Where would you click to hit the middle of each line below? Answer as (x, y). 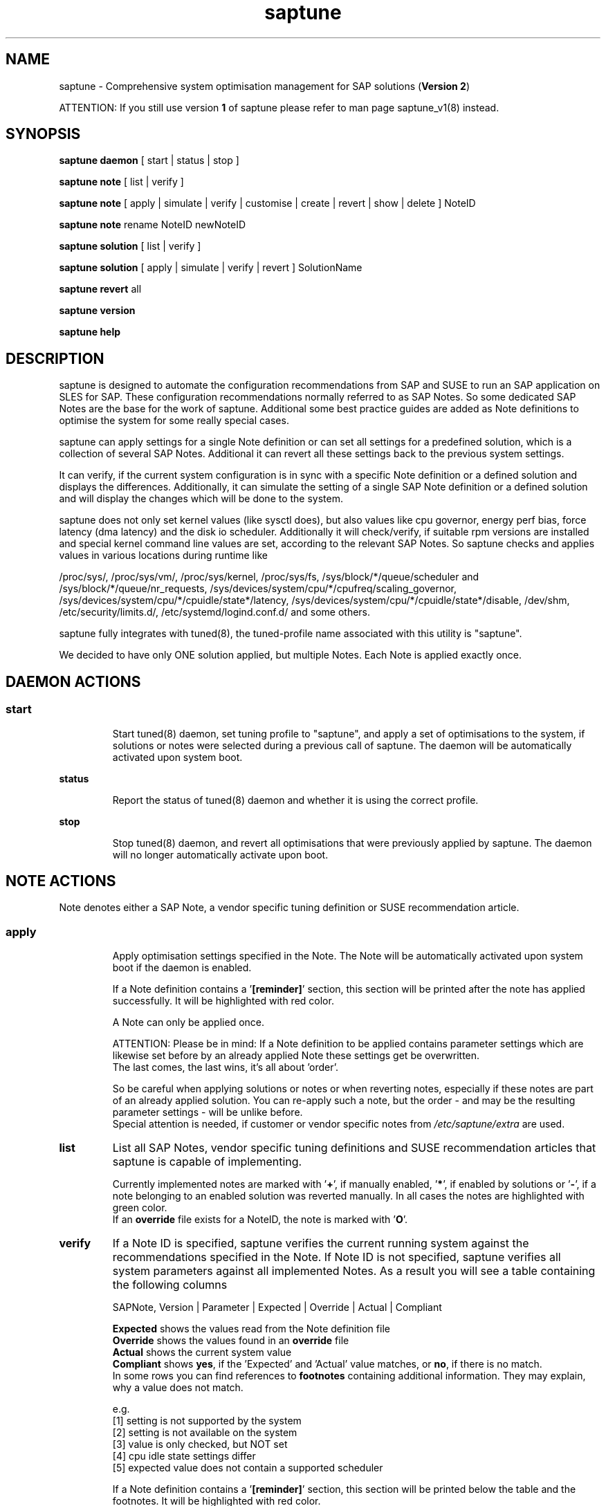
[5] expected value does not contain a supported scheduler (248, 1468)
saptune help (90, 332)
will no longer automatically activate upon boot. (220, 854)
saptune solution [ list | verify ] (130, 246)
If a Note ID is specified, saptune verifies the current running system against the (321, 1243)
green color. (140, 1208)
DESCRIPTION (55, 358)
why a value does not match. (178, 1388)
